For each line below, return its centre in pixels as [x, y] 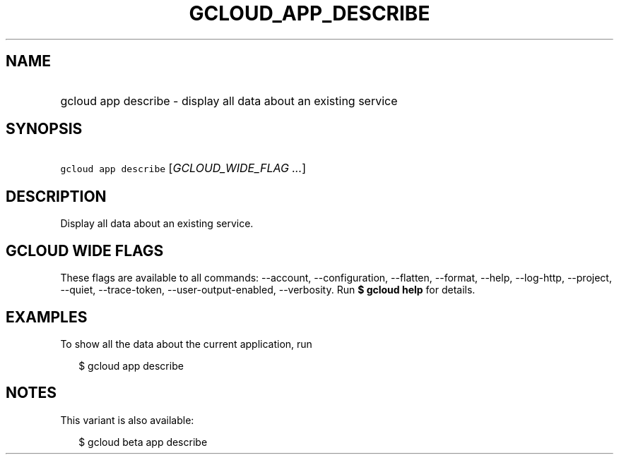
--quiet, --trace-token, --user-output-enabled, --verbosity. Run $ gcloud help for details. [268, 290]
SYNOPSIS [44, 129]
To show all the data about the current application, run [186, 344]
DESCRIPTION [56, 196]
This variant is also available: [127, 420]
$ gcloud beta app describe [143, 442]
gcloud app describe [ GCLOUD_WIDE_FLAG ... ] [183, 168]
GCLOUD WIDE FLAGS [85, 250]
